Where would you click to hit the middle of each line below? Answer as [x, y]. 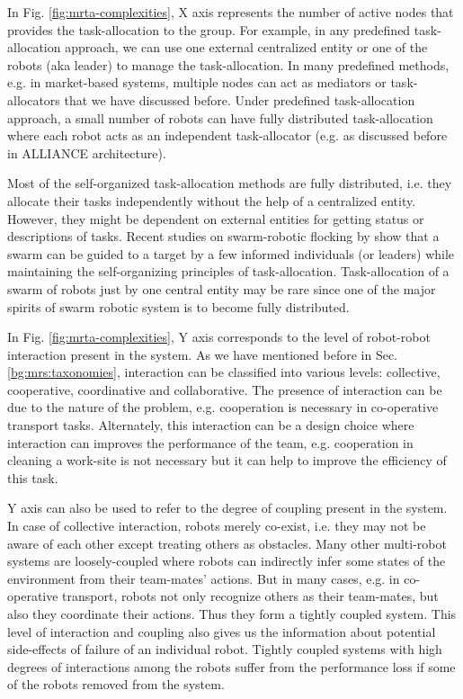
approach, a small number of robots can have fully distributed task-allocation [220, 117]
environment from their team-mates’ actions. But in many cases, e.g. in [204, 578]
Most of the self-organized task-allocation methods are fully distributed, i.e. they [230, 183]
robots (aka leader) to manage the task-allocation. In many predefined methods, [228, 64]
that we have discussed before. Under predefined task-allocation [240, 99]
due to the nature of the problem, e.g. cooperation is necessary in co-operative [223, 407]
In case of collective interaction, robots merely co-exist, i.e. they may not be [217, 526]
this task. [33, 477]
